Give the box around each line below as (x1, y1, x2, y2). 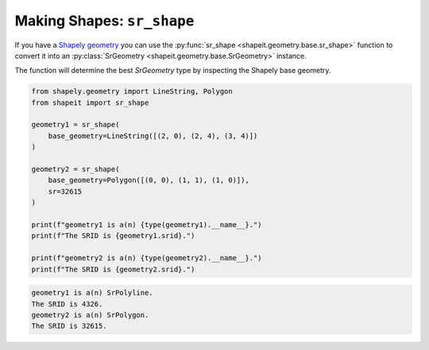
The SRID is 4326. (31, 299, 103, 309)
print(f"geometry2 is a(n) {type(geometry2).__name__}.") (31, 254, 262, 263)
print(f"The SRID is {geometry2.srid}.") (31, 264, 195, 274)
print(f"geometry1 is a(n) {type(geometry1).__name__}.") (31, 221, 262, 229)
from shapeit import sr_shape (31, 98, 149, 107)
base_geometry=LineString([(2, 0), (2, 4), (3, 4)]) (48, 131, 258, 140)
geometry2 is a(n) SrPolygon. (31, 310, 149, 319)
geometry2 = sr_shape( (31, 165, 120, 174)
